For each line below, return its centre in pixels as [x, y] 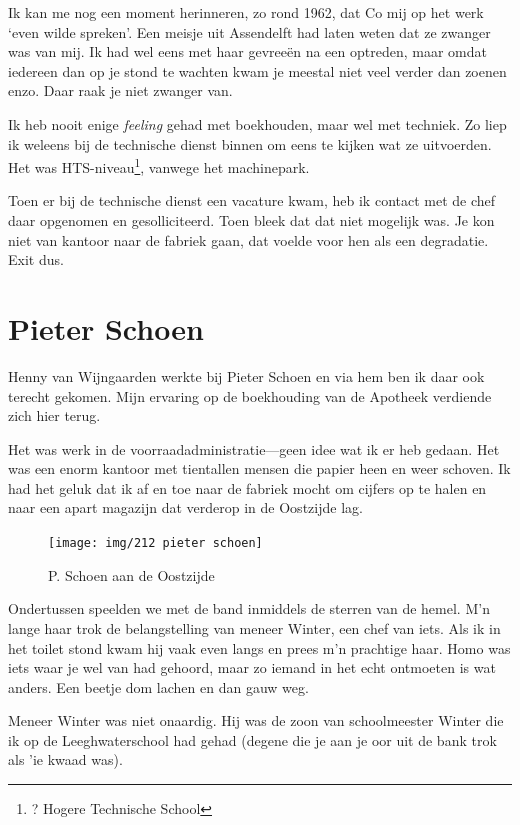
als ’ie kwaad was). [65, 759]
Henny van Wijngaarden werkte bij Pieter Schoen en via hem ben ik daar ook [246, 375]
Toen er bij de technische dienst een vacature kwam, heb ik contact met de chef [252, 200]
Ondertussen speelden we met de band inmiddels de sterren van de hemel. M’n [249, 608]
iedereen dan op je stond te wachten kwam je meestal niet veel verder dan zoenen [257, 70]
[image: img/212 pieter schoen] [155, 543]
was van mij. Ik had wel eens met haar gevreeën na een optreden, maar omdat [247, 51]
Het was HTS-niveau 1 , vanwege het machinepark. [159, 165]
